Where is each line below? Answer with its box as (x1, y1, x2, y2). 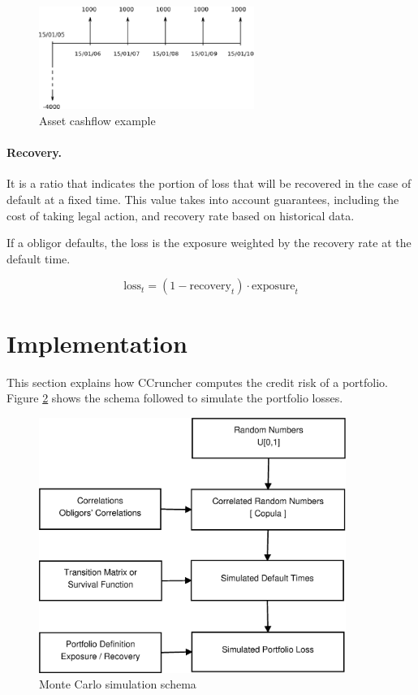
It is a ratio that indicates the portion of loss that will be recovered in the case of (6, 175, 412, 192)
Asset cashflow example (39, 112, 156, 129)
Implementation (6, 326, 187, 359)
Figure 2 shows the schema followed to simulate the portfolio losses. (6, 389, 343, 406)
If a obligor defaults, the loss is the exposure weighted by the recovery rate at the (6, 234, 412, 251)
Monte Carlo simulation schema (39, 675, 196, 693)
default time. (6, 250, 71, 267)
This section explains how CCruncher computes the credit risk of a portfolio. (6, 373, 388, 390)
